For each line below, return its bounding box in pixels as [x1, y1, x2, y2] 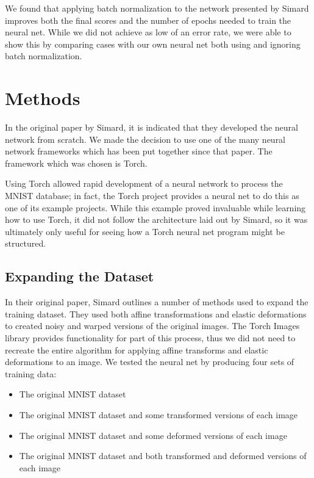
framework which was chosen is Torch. [5, 156, 148, 169]
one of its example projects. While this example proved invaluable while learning [5, 201, 306, 214]
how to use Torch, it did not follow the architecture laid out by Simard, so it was [5, 213, 308, 226]
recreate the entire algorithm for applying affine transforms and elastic [5, 343, 268, 356]
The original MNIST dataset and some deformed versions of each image [19, 429, 287, 441]
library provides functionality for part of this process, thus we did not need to [5, 331, 296, 344]
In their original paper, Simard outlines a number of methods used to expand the [5, 295, 309, 308]
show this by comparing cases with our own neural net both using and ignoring [5, 37, 301, 50]
